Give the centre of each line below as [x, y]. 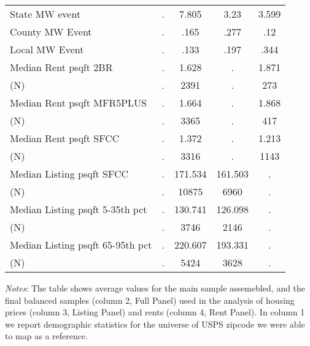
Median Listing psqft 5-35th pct [79, 209]
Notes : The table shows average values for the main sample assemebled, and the [155, 288]
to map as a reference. [47, 336]
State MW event [45, 14]
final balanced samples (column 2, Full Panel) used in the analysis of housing [150, 300]
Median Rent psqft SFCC [65, 138]
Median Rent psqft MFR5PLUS [79, 103]
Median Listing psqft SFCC [69, 174]
